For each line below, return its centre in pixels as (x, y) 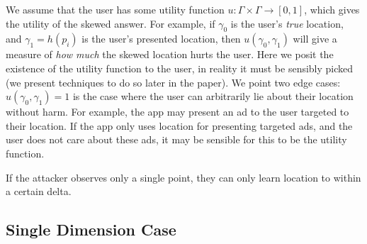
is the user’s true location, (287, 23)
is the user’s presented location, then (161, 39)
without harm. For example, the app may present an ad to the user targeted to (177, 112)
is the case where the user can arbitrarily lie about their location (213, 96)
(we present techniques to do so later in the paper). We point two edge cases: (173, 82)
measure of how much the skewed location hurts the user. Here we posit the (170, 54)
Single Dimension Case (91, 229)
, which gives (332, 9)
